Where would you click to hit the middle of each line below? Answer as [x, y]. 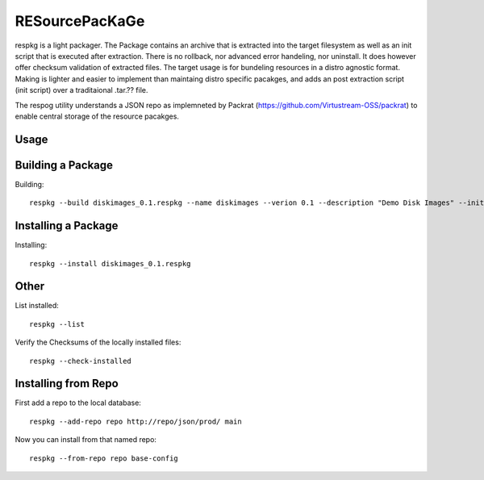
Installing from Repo [67, 384]
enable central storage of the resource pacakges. [97, 116]
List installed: [37, 306]
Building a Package [64, 165]
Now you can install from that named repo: [86, 440]
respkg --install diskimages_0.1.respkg [110, 263]
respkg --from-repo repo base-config [104, 458]
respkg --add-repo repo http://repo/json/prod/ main [136, 421]
